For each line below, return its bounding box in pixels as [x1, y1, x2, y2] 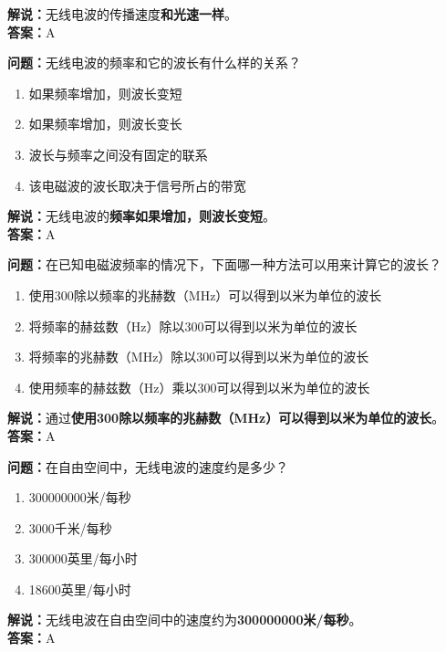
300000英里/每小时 [28, 549, 138, 568]
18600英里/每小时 [28, 579, 131, 598]
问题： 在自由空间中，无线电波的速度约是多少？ [7, 457, 288, 476]
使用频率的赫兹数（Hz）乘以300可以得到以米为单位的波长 [28, 377, 370, 396]
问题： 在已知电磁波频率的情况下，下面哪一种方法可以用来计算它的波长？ [7, 255, 441, 274]
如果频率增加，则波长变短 [28, 83, 182, 102]
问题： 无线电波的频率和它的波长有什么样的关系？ [7, 53, 301, 72]
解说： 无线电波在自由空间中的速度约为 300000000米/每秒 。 [7, 610, 362, 629]
